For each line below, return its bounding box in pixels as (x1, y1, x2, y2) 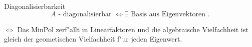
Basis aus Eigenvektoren (131, 10, 206, 18)
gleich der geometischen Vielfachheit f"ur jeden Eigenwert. (4, 34, 182, 44)
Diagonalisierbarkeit (4, 1, 66, 11)
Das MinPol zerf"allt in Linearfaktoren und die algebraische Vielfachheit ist (17, 24, 248, 34)
